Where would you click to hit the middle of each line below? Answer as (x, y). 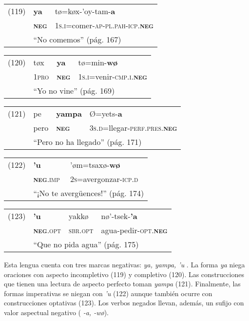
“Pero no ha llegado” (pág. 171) (87, 142)
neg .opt (47, 230)
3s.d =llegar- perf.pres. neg (133, 128)
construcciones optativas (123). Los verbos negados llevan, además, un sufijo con (124, 303)
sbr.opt (81, 230)
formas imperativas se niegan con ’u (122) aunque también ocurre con (108, 293)
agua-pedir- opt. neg (134, 230)
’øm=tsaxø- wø (95, 165)
